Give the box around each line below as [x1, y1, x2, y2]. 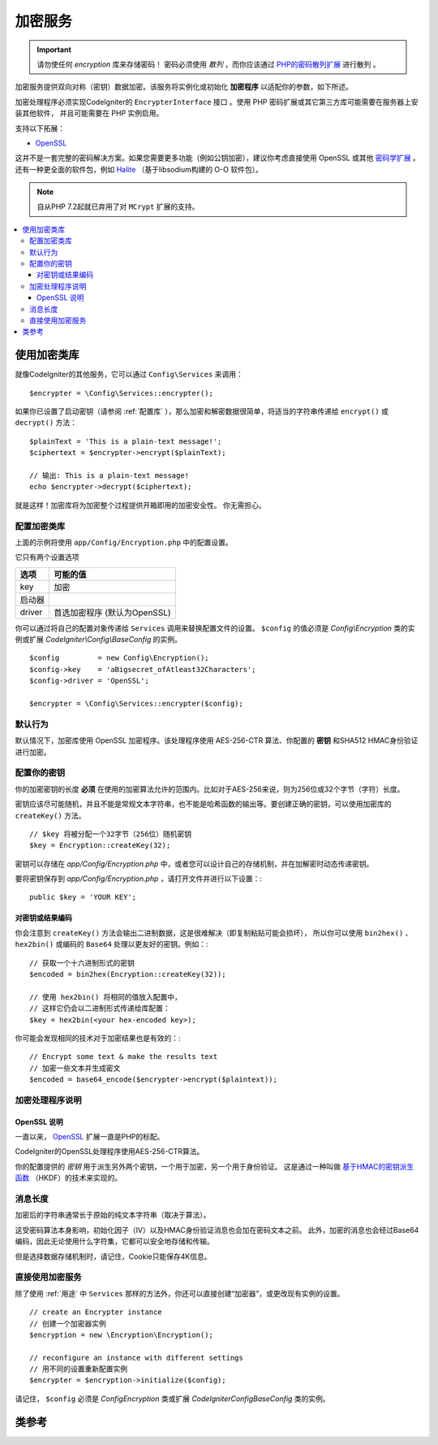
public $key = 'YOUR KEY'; [29, 892, 137, 902]
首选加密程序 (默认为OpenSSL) [54, 606, 171, 618]
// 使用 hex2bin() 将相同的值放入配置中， [29, 992, 182, 1001]
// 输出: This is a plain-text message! [29, 471, 190, 479]
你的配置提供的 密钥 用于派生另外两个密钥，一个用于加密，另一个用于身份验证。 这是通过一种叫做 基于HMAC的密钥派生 [15, 1161, 414, 1171]
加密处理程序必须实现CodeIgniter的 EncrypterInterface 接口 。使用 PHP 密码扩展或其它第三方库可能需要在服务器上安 [15, 97, 419, 106]
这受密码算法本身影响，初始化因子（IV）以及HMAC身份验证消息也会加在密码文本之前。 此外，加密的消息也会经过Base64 [15, 1225, 419, 1235]
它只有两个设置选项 [15, 553, 79, 562]
